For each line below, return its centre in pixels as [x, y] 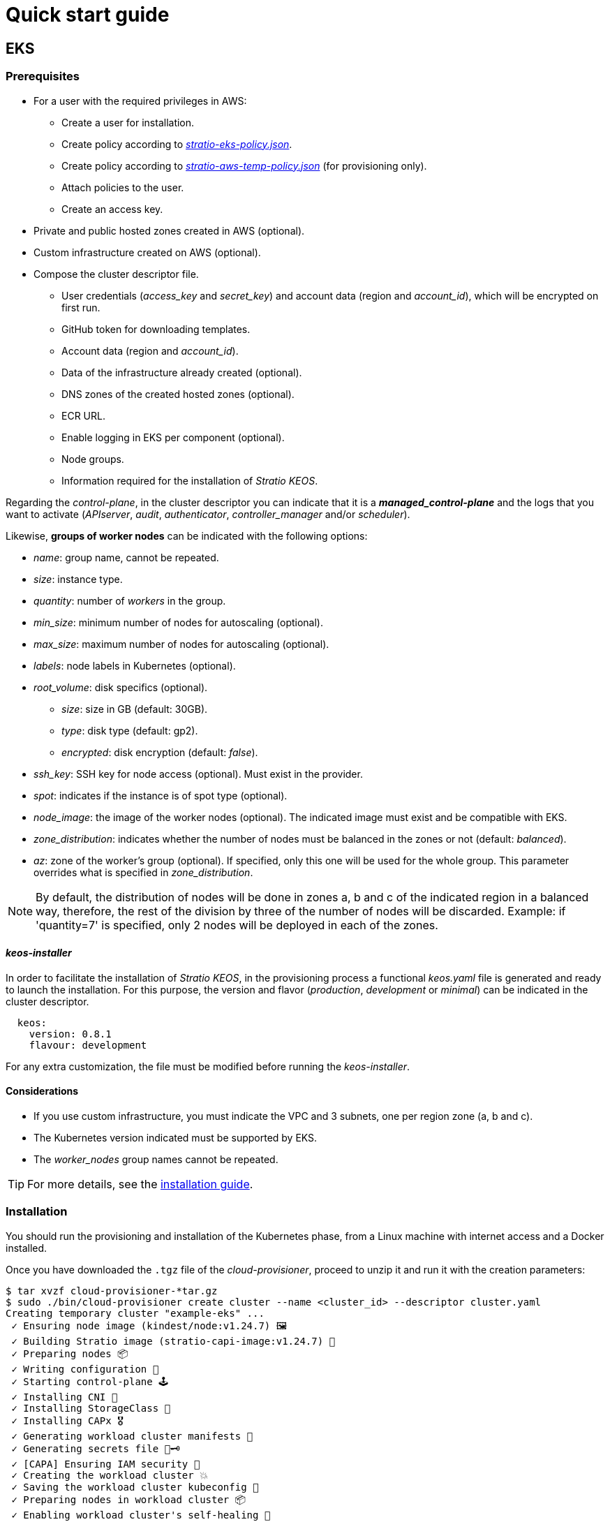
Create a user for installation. [128, 122]
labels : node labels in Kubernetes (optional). [135, 665]
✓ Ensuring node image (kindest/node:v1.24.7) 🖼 [149, 1325]
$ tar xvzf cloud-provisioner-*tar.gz [112, 1291]
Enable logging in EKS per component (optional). [173, 437]
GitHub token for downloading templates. [156, 329]
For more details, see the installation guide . [140, 1184]
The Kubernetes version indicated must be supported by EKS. [176, 1137]
